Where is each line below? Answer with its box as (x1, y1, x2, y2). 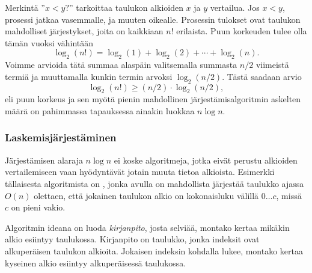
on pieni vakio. (11, 201, 66, 213)
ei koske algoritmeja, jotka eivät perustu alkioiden (114, 153, 298, 166)
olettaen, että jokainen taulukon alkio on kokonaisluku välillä (34, 189, 259, 201)
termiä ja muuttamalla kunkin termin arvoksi (5, 70, 173, 82)
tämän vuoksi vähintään (5, 36, 94, 49)
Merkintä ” (5, 1, 45, 13)
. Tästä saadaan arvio (222, 70, 302, 82)
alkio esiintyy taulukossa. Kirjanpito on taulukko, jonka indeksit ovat (5, 233, 260, 245)
